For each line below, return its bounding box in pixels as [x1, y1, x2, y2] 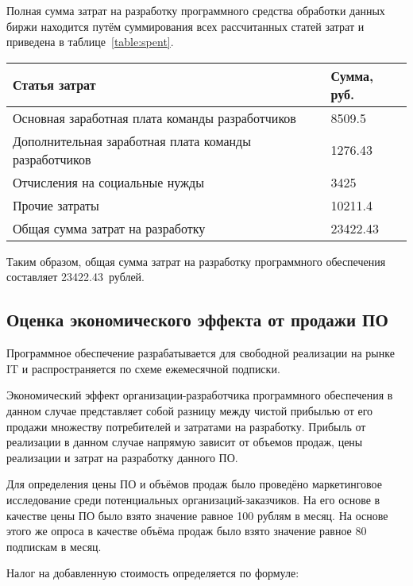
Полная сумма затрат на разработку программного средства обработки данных [6, 2, 385, 18]
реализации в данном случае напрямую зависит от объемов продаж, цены [6, 434, 363, 450]
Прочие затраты [13, 195, 99, 214]
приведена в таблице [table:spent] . [6, 33, 174, 50]
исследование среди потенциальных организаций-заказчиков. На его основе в [6, 491, 380, 507]
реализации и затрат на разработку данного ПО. [6, 449, 238, 465]
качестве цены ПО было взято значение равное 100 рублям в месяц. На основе [6, 507, 388, 523]
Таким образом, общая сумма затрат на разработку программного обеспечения [6, 253, 386, 269]
